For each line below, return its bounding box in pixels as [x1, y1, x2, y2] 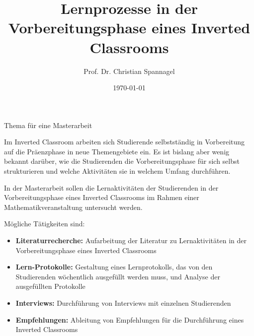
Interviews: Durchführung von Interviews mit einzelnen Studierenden [15, 298, 231, 308]
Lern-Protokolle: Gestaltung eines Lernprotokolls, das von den [15, 262, 213, 272]
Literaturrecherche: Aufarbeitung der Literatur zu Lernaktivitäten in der [15, 235, 247, 246]
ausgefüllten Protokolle [15, 281, 85, 291]
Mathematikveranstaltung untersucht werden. [4, 202, 143, 212]
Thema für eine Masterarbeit [4, 120, 92, 130]
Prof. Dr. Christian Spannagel [84, 66, 175, 76]
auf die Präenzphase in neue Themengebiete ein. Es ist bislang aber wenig [4, 146, 230, 156]
